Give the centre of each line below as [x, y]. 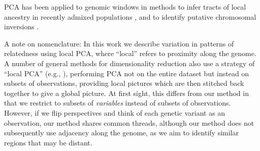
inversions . [22, 27]
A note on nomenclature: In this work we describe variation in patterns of [119, 43]
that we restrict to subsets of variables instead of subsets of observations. [118, 103]
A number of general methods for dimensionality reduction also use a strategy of [129, 63]
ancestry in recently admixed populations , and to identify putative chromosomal [130, 16]
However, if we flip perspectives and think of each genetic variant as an [115, 112]
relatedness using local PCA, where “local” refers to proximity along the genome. [130, 53]
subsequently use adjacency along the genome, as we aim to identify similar [121, 133]
